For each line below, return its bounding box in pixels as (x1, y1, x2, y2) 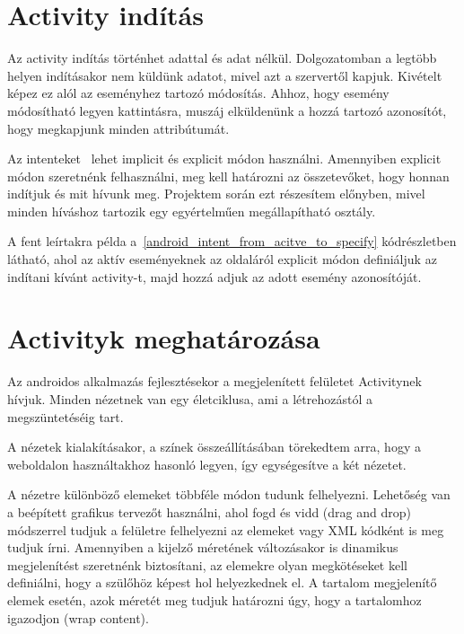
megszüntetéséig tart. (7, 407, 124, 426)
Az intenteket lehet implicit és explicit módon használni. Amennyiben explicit (7, 149, 442, 168)
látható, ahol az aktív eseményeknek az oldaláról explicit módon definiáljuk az (7, 250, 437, 269)
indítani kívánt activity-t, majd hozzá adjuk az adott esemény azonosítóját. (7, 267, 422, 286)
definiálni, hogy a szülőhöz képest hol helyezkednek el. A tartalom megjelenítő (7, 573, 437, 592)
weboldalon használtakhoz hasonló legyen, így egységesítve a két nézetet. (7, 454, 407, 473)
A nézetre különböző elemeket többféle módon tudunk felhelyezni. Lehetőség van (7, 485, 451, 504)
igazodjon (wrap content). (7, 608, 149, 627)
